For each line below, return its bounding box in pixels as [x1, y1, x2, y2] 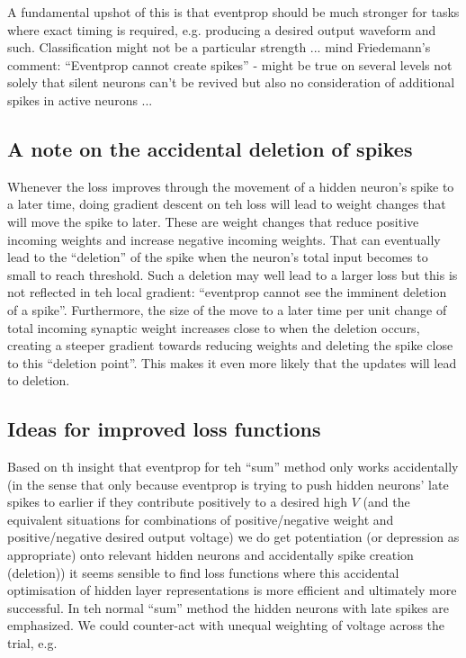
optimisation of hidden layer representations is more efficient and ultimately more [7, 581, 457, 599]
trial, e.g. [7, 634, 58, 653]
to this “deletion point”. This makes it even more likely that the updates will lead [7, 353, 457, 372]
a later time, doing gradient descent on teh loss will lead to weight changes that [7, 194, 446, 213]
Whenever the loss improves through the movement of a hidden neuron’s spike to [7, 176, 454, 195]
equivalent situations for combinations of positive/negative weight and [7, 509, 394, 528]
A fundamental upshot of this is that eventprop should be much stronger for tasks [7, 3, 460, 21]
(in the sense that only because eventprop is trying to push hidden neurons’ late [7, 474, 449, 493]
